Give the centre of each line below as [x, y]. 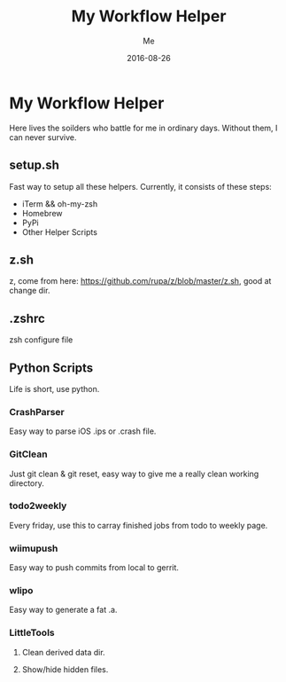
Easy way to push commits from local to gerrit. [94, 568]
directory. [27, 483]
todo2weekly [38, 506]
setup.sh [35, 165]
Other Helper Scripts [59, 231]
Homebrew [42, 213]
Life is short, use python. [54, 388]
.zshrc [27, 318]
